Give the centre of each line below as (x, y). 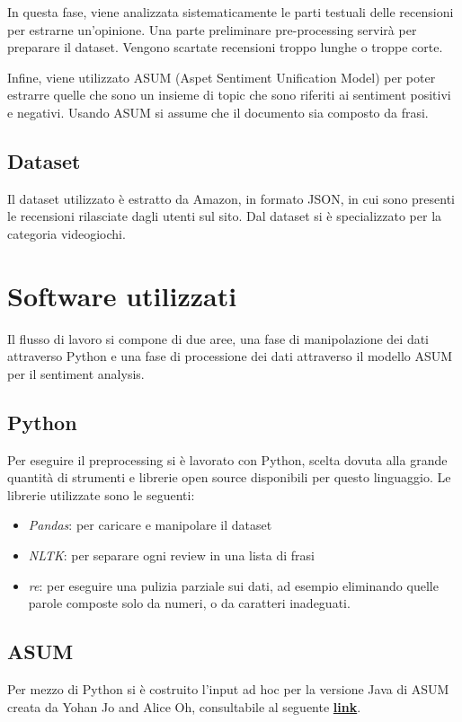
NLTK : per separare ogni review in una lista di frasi (171, 555)
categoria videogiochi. (67, 233)
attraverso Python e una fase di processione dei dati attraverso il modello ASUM (230, 356)
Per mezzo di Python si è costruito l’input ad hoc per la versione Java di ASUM (228, 689)
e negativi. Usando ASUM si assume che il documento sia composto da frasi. (218, 112)
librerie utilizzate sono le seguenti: (101, 494)
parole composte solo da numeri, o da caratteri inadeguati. (189, 603)
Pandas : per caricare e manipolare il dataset (150, 525)
